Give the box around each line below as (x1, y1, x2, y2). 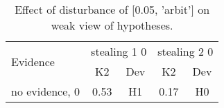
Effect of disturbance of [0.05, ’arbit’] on (15, 1, 210, 17)
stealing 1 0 (91, 43, 147, 59)
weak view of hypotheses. (51, 17, 173, 33)
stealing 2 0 (157, 43, 214, 59)
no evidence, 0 (11, 83, 80, 99)
